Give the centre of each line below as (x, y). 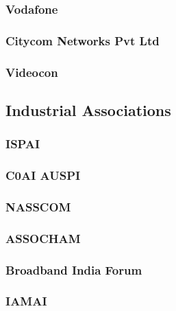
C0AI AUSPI (43, 175)
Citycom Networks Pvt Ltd (83, 40)
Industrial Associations (88, 110)
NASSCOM (38, 206)
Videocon (32, 72)
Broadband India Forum (74, 269)
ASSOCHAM (43, 238)
